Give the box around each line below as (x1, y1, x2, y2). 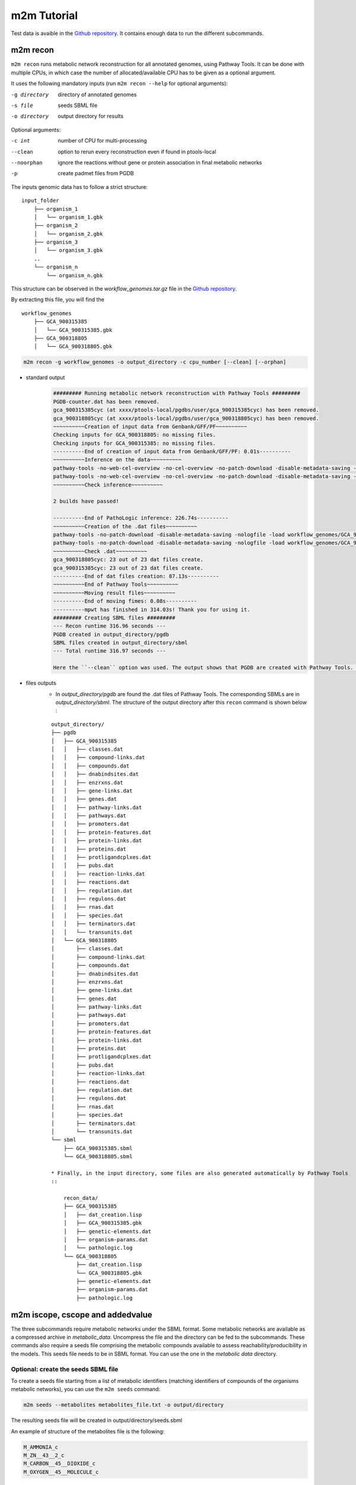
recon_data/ (63, 1195, 98, 1202)
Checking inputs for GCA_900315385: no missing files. (53, 440, 216, 447)
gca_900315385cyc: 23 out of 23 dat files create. (53, 564, 204, 571)
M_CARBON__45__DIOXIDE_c (23, 1460, 96, 1467)
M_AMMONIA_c (23, 1443, 59, 1451)
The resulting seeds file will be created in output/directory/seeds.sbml (11, 1417, 183, 1424)
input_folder (21, 197, 59, 204)
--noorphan (11, 159, 43, 166)
